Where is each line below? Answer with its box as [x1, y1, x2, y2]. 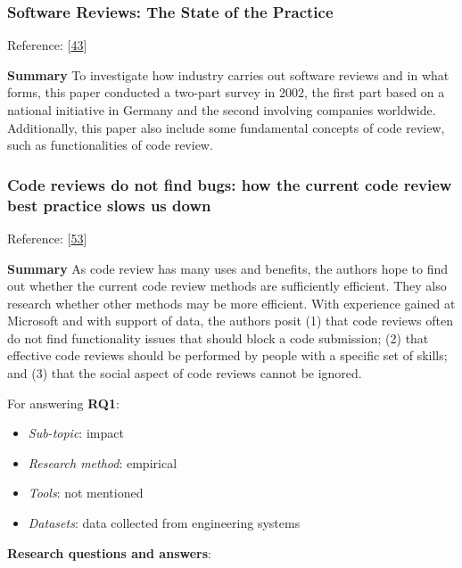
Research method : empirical [28, 453, 177, 472]
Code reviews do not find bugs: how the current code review [7, 173, 452, 195]
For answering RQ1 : [7, 393, 120, 412]
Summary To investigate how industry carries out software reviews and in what [7, 65, 450, 84]
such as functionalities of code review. [7, 136, 213, 154]
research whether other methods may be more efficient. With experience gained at [7, 293, 456, 312]
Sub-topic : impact [28, 424, 124, 442]
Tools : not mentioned [28, 483, 144, 502]
